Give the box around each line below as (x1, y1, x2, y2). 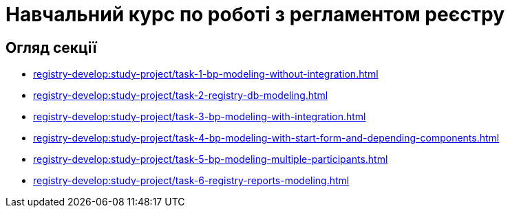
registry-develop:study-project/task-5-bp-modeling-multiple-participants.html (33, 153, 388, 166)
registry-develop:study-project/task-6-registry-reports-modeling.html (33, 175, 350, 187)
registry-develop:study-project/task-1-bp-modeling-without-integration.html (33, 68, 379, 80)
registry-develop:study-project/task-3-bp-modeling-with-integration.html (33, 111, 366, 123)
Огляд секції (6, 38, 97, 56)
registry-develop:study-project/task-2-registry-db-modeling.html (33, 89, 328, 102)
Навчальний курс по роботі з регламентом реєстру (6, 3, 505, 26)
